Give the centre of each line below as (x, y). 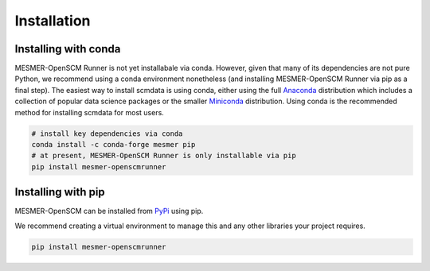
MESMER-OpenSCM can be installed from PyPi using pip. (109, 211)
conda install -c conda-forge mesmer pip (113, 144)
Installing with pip (60, 192)
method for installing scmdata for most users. (90, 112)
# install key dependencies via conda (107, 134)
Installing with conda (68, 49)
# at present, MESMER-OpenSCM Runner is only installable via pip (164, 156)
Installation (53, 21)
